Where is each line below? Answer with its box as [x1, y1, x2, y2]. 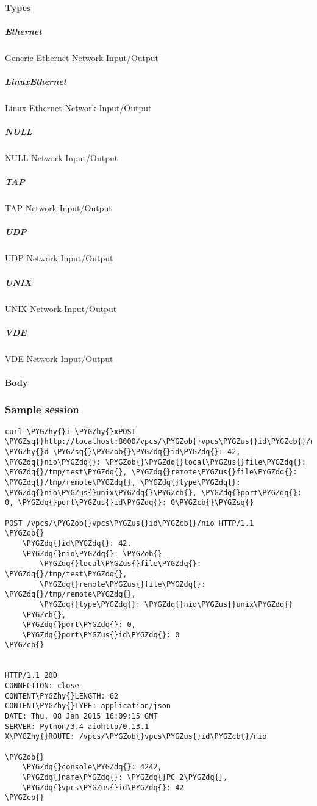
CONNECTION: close [5, 681, 79, 691]
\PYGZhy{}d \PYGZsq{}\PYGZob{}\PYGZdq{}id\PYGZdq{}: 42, [5, 448, 241, 456]
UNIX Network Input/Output [5, 302, 117, 314]
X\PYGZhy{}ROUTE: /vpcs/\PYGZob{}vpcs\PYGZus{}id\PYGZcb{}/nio [5, 732, 267, 741]
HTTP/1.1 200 [5, 671, 57, 680]
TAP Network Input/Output [5, 201, 112, 214]
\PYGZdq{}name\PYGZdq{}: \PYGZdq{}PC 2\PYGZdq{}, [22, 773, 228, 782]
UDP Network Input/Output [5, 252, 113, 264]
